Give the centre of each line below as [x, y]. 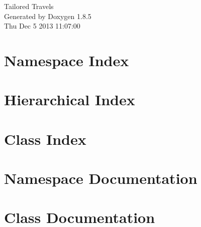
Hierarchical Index [70, 99]
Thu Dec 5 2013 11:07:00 [42, 26]
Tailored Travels [29, 6]
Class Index [45, 139]
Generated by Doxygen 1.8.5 [48, 16]
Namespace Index [67, 60]
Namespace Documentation [101, 178]
